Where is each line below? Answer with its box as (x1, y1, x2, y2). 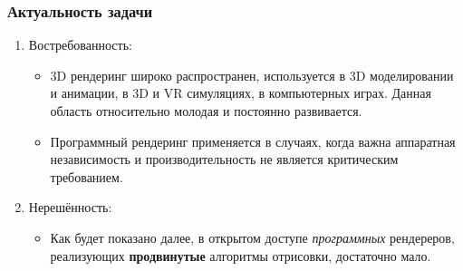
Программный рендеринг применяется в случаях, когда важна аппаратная (50, 131, 456, 150)
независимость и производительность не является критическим (50, 150, 399, 169)
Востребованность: (28, 35, 132, 54)
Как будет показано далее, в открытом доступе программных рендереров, (50, 227, 455, 247)
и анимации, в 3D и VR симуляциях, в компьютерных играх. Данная (50, 83, 431, 102)
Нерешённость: (28, 198, 112, 217)
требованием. (50, 167, 123, 186)
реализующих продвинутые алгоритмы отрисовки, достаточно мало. (50, 246, 431, 265)
